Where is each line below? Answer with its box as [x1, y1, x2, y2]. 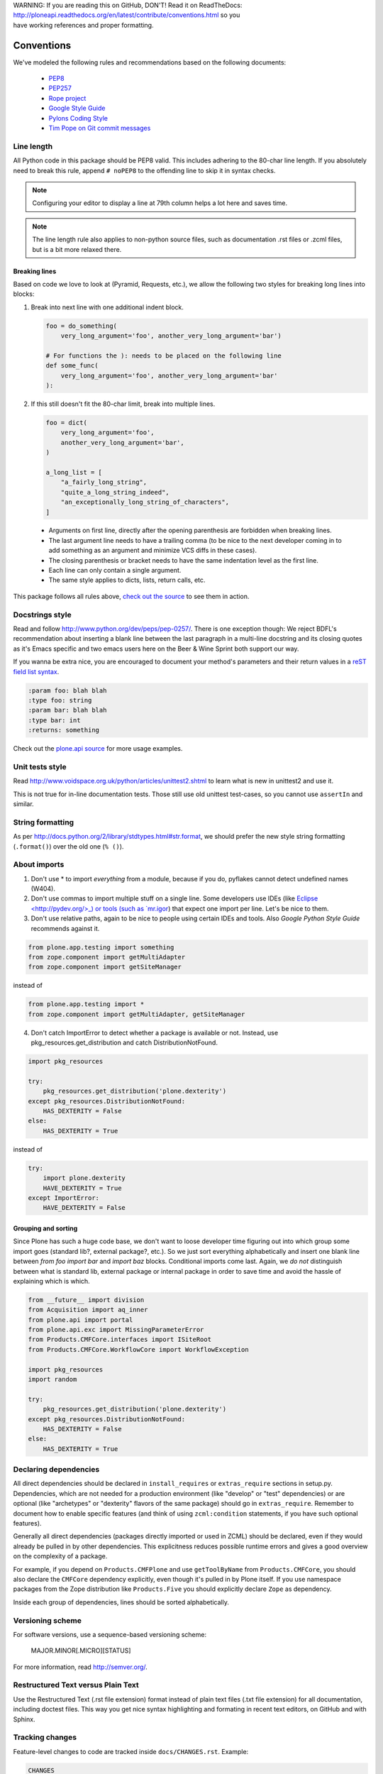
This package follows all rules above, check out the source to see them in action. [13, 592, 250, 600]
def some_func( [45, 362, 99, 370]
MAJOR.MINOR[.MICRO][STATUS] [30, 1646, 131, 1655]
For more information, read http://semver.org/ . [13, 1663, 148, 1671]
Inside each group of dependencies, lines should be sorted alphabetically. [13, 1597, 230, 1607]
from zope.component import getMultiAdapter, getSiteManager [28, 1010, 245, 1018]
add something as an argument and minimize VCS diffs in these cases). [48, 546, 257, 555]
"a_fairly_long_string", [60, 478, 148, 486]
